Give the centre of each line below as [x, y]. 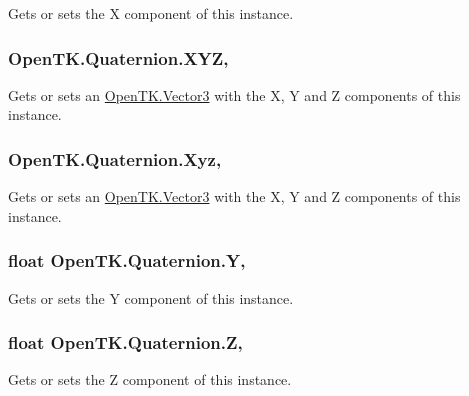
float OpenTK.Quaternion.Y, [127, 260]
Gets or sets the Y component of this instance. [151, 297]
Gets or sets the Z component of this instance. [150, 379]
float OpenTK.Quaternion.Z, [125, 342]
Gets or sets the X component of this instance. [151, 13]
